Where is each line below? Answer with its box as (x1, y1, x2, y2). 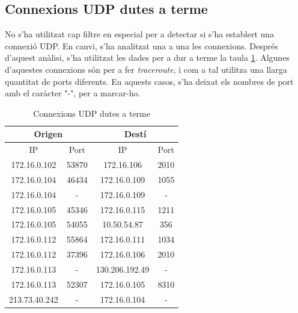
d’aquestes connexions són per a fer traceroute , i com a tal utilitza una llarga (5, 63, 287, 75)
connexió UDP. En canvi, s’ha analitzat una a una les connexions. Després (5, 39, 278, 52)
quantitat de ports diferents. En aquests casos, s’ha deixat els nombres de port (5, 75, 294, 87)
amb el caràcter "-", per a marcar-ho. (5, 87, 141, 99)
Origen (34, 128, 63, 140)
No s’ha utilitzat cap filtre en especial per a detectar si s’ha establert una (5, 28, 275, 40)
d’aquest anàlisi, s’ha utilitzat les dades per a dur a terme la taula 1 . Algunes (5, 51, 290, 64)
